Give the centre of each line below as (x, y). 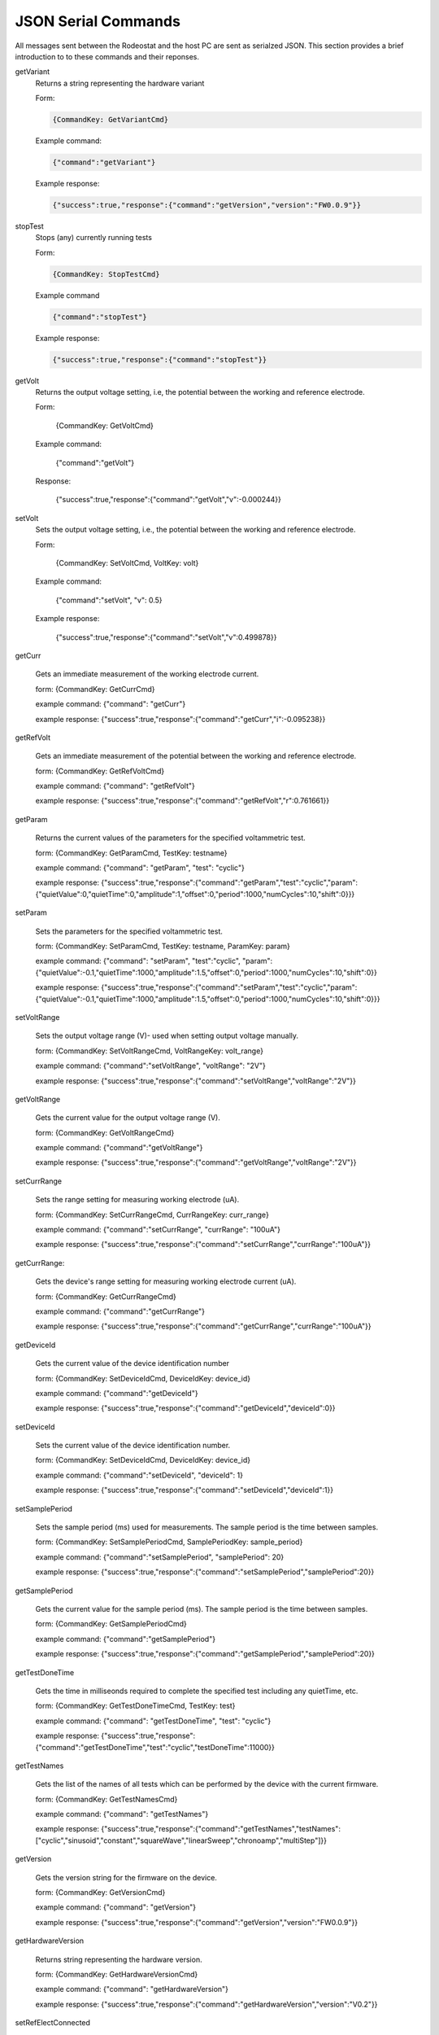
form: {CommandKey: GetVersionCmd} (100, 1893)
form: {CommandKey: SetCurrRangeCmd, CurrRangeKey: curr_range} (152, 1214)
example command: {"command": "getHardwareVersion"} (132, 1989)
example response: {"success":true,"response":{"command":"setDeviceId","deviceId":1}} (184, 1490)
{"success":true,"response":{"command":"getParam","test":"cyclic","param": (229, 882)
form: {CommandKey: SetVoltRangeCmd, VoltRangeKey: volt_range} (150, 1051)
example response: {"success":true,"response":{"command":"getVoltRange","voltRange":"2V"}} (196, 1162)
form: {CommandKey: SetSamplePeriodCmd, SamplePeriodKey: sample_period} (169, 1542)
